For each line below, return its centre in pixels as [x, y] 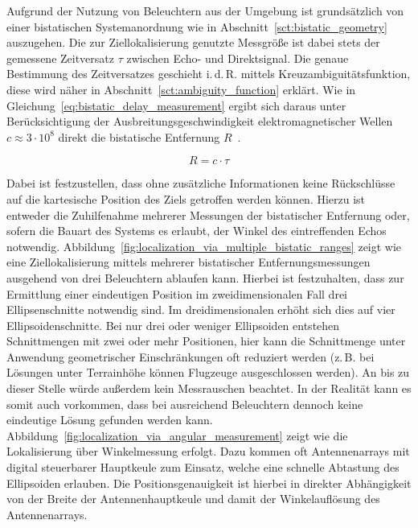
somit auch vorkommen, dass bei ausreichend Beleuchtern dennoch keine [185, 404]
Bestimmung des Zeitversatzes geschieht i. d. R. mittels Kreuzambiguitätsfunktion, [209, 74]
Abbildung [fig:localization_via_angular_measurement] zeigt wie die [177, 435]
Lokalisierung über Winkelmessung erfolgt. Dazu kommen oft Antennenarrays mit [208, 451]
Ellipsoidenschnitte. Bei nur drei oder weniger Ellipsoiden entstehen [173, 325]
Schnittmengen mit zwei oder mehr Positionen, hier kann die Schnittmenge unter [206, 341]
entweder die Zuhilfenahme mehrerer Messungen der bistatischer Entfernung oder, [208, 214]
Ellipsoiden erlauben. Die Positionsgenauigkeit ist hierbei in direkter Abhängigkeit [209, 483]
